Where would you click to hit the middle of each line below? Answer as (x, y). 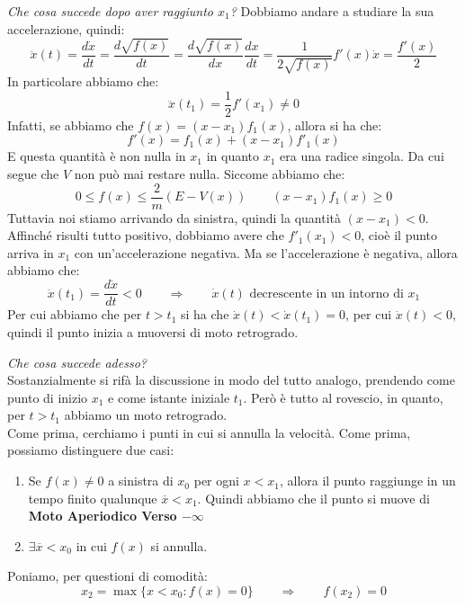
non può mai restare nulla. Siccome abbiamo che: (210, 174)
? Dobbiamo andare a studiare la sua (332, 11)
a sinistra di (141, 481)
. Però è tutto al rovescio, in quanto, (343, 397)
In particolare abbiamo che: (83, 81)
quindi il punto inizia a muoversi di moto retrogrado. (153, 331)
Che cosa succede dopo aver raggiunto (111, 11)
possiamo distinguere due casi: (91, 450)
